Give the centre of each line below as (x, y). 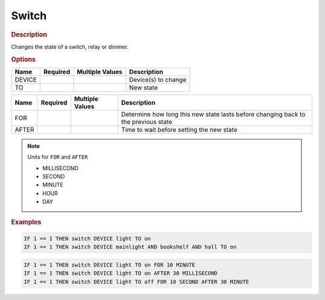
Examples (26, 222)
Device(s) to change (158, 79)
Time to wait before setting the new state (179, 129)
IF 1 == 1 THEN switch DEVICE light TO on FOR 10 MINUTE (110, 265)
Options (23, 59)
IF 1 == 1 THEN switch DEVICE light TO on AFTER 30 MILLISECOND (121, 273)
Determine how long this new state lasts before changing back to (213, 114)
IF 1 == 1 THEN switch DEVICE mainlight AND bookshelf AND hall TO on (130, 247)
